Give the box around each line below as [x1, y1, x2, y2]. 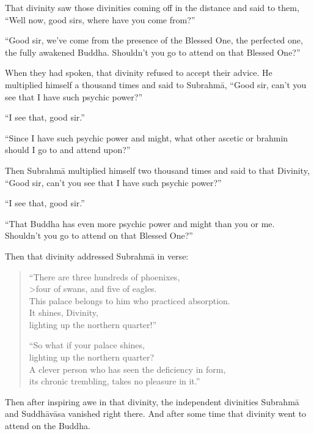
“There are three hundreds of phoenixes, [29, 270, 180, 283]
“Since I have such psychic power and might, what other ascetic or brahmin [5, 131, 288, 144]
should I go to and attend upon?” [5, 143, 131, 156]
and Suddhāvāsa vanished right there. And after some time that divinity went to [5, 407, 307, 420]
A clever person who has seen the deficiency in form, [29, 362, 226, 375]
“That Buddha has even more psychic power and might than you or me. [5, 217, 275, 230]
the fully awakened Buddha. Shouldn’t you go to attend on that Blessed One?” [5, 45, 301, 58]
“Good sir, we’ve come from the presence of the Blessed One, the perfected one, [5, 34, 303, 47]
